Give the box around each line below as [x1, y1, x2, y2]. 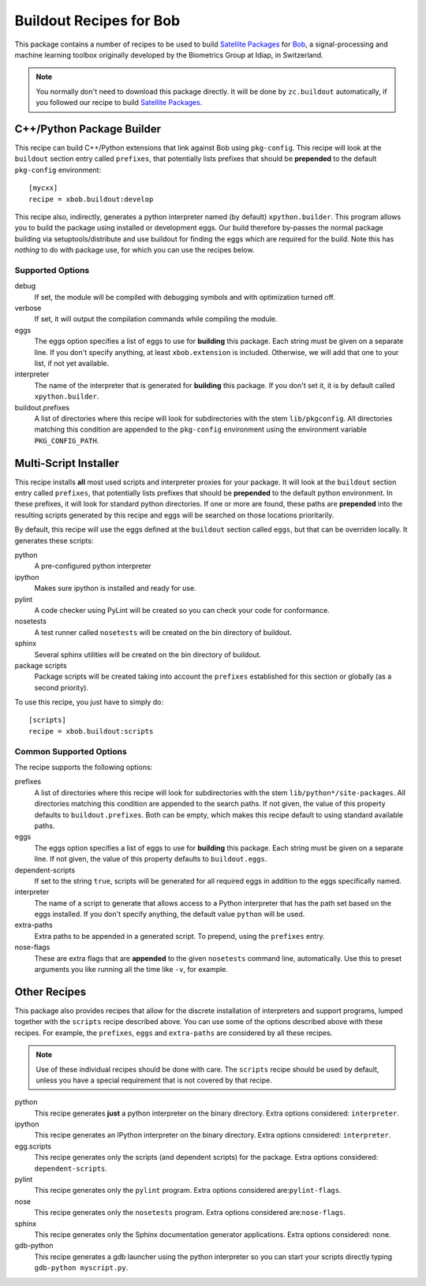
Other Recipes [14, 985, 87, 998]
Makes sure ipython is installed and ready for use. [34, 584, 196, 593]
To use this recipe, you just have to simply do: [14, 697, 163, 707]
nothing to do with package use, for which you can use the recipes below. [14, 245, 255, 255]
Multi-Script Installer [14, 456, 120, 469]
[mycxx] [28, 184, 58, 193]
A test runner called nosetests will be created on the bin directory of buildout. [34, 627, 292, 637]
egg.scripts [14, 1141, 51, 1151]
